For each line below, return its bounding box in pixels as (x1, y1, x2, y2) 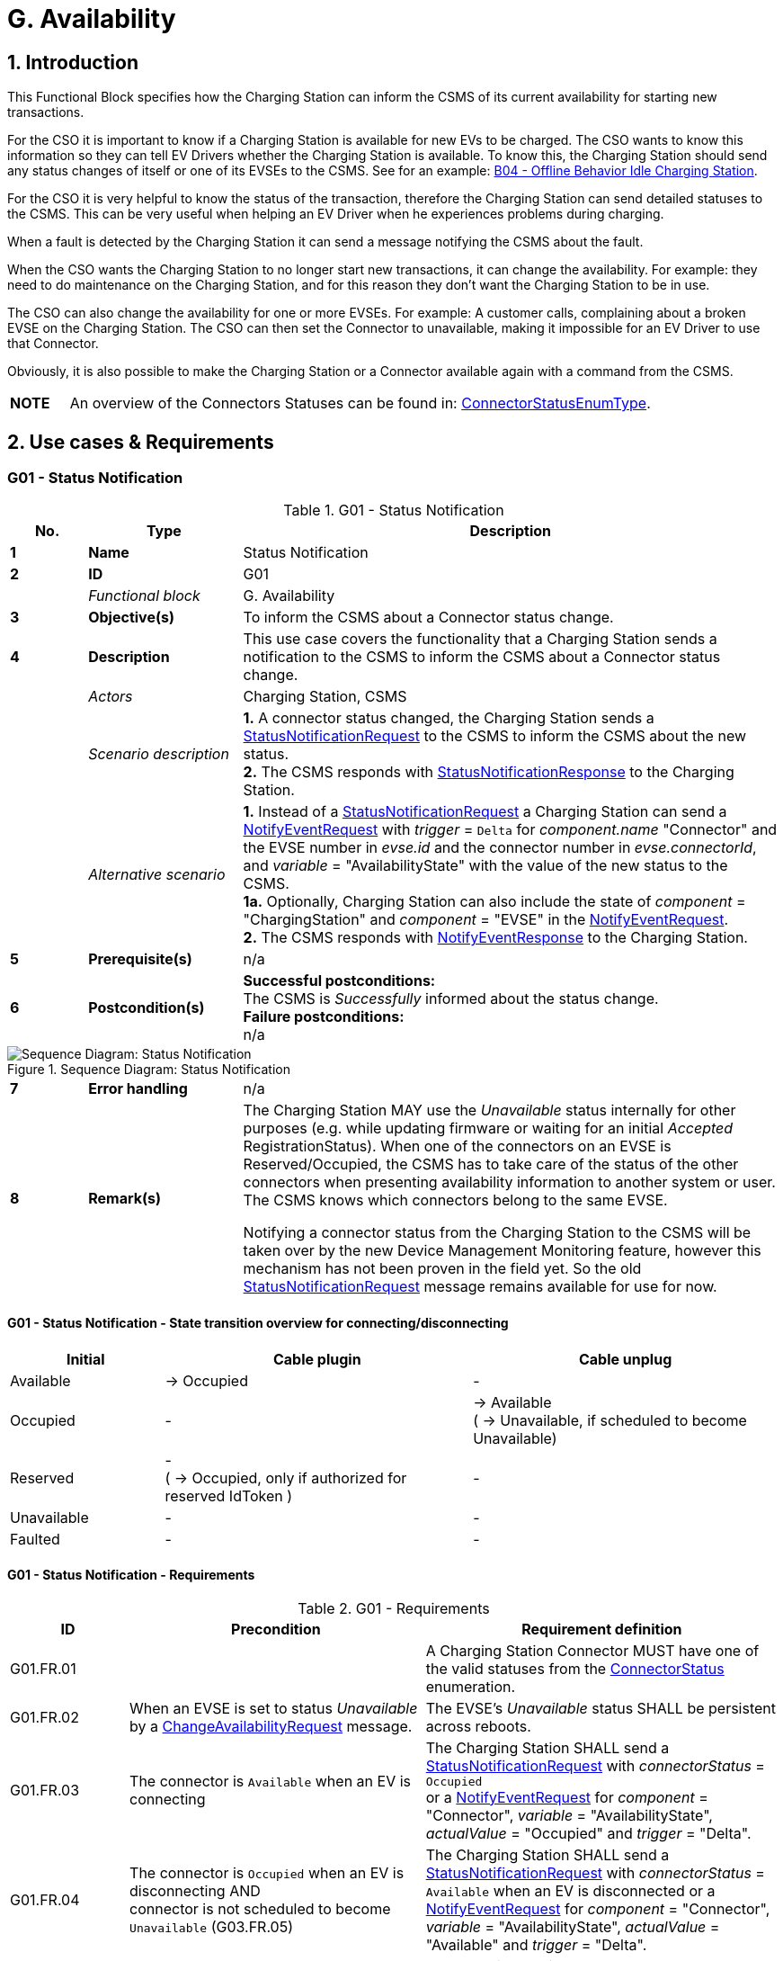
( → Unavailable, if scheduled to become (473, 1410, 747, 1429)
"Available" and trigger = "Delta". (425, 1935, 647, 1954)
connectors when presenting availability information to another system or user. (243, 1173, 776, 1192)
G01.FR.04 (10, 1890, 80, 1909)
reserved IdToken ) (165, 1486, 293, 1505)
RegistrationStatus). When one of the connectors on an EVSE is (243, 1137, 672, 1156)
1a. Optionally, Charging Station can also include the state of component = (243, 892, 746, 911)
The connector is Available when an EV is (129, 1772, 412, 1791)
